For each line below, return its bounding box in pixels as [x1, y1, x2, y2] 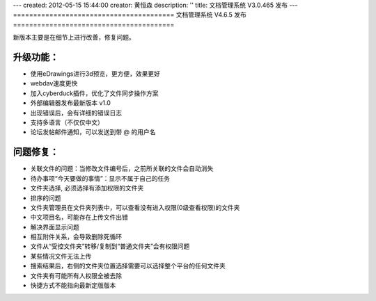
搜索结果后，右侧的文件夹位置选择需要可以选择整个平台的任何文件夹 [30, 261, 226, 270]
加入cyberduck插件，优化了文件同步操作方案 [30, 89, 159, 97]
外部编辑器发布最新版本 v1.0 [30, 99, 111, 107]
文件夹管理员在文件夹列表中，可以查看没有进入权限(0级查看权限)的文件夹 [30, 203, 240, 211]
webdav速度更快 [30, 79, 78, 88]
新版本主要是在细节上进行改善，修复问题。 [13, 33, 135, 42]
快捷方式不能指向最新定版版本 [30, 282, 116, 290]
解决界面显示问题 [30, 222, 79, 231]
